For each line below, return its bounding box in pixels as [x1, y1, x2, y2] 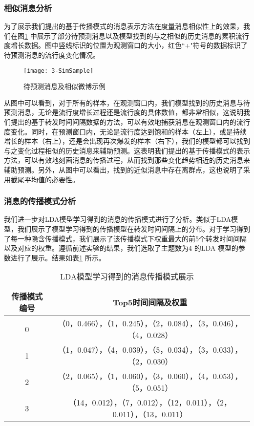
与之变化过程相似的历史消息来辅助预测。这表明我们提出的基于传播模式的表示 [4, 145, 250, 155]
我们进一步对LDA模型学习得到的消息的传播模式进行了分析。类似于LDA [4, 214, 232, 224]
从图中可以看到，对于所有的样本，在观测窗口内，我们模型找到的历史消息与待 [4, 97, 250, 107]
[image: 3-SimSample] [23, 67, 94, 74]
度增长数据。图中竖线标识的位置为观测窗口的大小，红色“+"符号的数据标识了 [4, 40, 248, 50]
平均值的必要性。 [24, 174, 79, 184]
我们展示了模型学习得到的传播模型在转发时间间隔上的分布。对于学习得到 [17, 224, 250, 234]
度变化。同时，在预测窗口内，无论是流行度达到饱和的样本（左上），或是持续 [4, 126, 247, 136]
